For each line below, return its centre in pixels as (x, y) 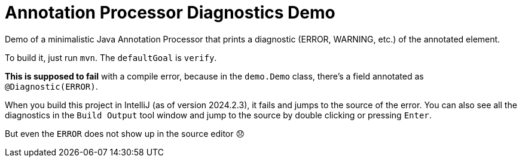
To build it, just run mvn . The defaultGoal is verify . (111, 57)
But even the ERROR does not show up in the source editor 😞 (125, 133)
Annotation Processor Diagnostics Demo (170, 13)
